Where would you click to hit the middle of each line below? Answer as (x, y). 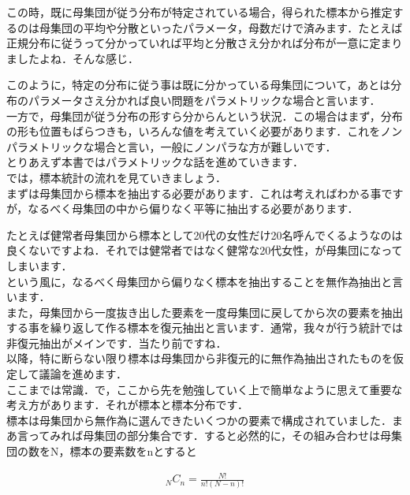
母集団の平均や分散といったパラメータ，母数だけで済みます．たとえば (221, 27)
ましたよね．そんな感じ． (73, 58)
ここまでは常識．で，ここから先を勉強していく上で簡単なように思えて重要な (205, 389)
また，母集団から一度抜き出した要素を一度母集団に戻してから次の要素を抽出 (205, 312)
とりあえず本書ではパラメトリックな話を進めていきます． (155, 162)
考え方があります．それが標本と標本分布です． (127, 405)
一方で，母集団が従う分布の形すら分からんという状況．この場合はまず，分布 (205, 115)
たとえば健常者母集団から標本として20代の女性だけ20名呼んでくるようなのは (205, 234)
